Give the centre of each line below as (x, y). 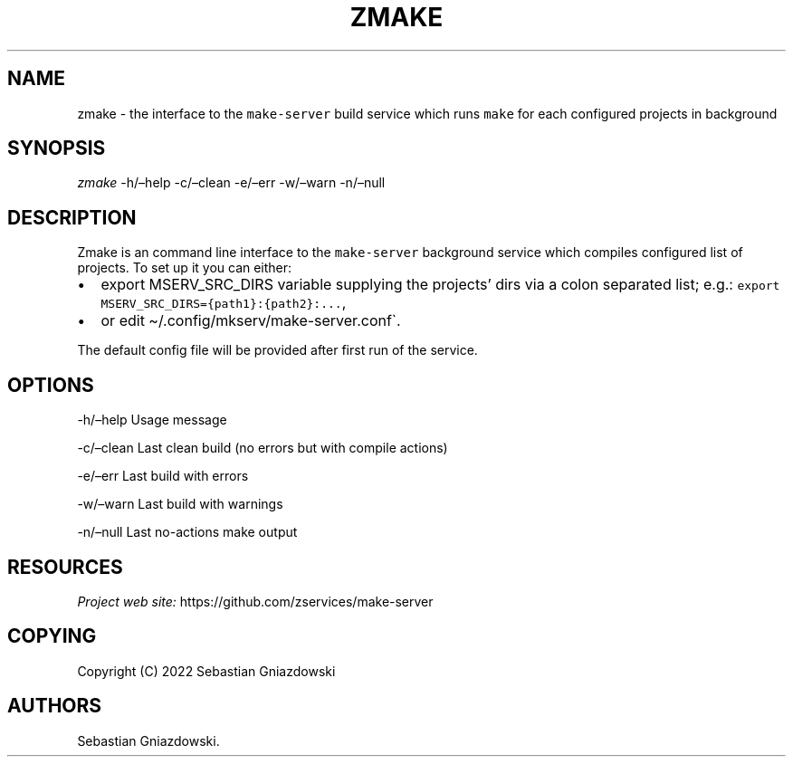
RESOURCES (65, 567)
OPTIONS (51, 385)
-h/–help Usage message (152, 420)
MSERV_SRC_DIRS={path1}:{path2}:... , (224, 303)
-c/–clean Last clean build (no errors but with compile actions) (263, 448)
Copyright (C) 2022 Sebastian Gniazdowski (206, 671)
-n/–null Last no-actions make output (187, 532)
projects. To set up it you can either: (185, 268)
